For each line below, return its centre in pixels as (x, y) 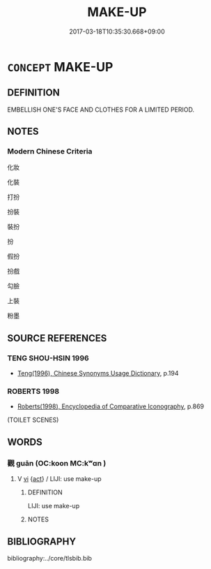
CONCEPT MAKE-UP (60, 67)
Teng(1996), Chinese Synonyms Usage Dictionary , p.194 (98, 374)
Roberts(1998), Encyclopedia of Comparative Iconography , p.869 (110, 406)
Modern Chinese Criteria (50, 152)
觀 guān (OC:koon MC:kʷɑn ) (57, 463)
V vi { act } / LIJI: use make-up (60, 479)
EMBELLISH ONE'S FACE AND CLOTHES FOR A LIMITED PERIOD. (101, 110)
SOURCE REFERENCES (57, 338)
